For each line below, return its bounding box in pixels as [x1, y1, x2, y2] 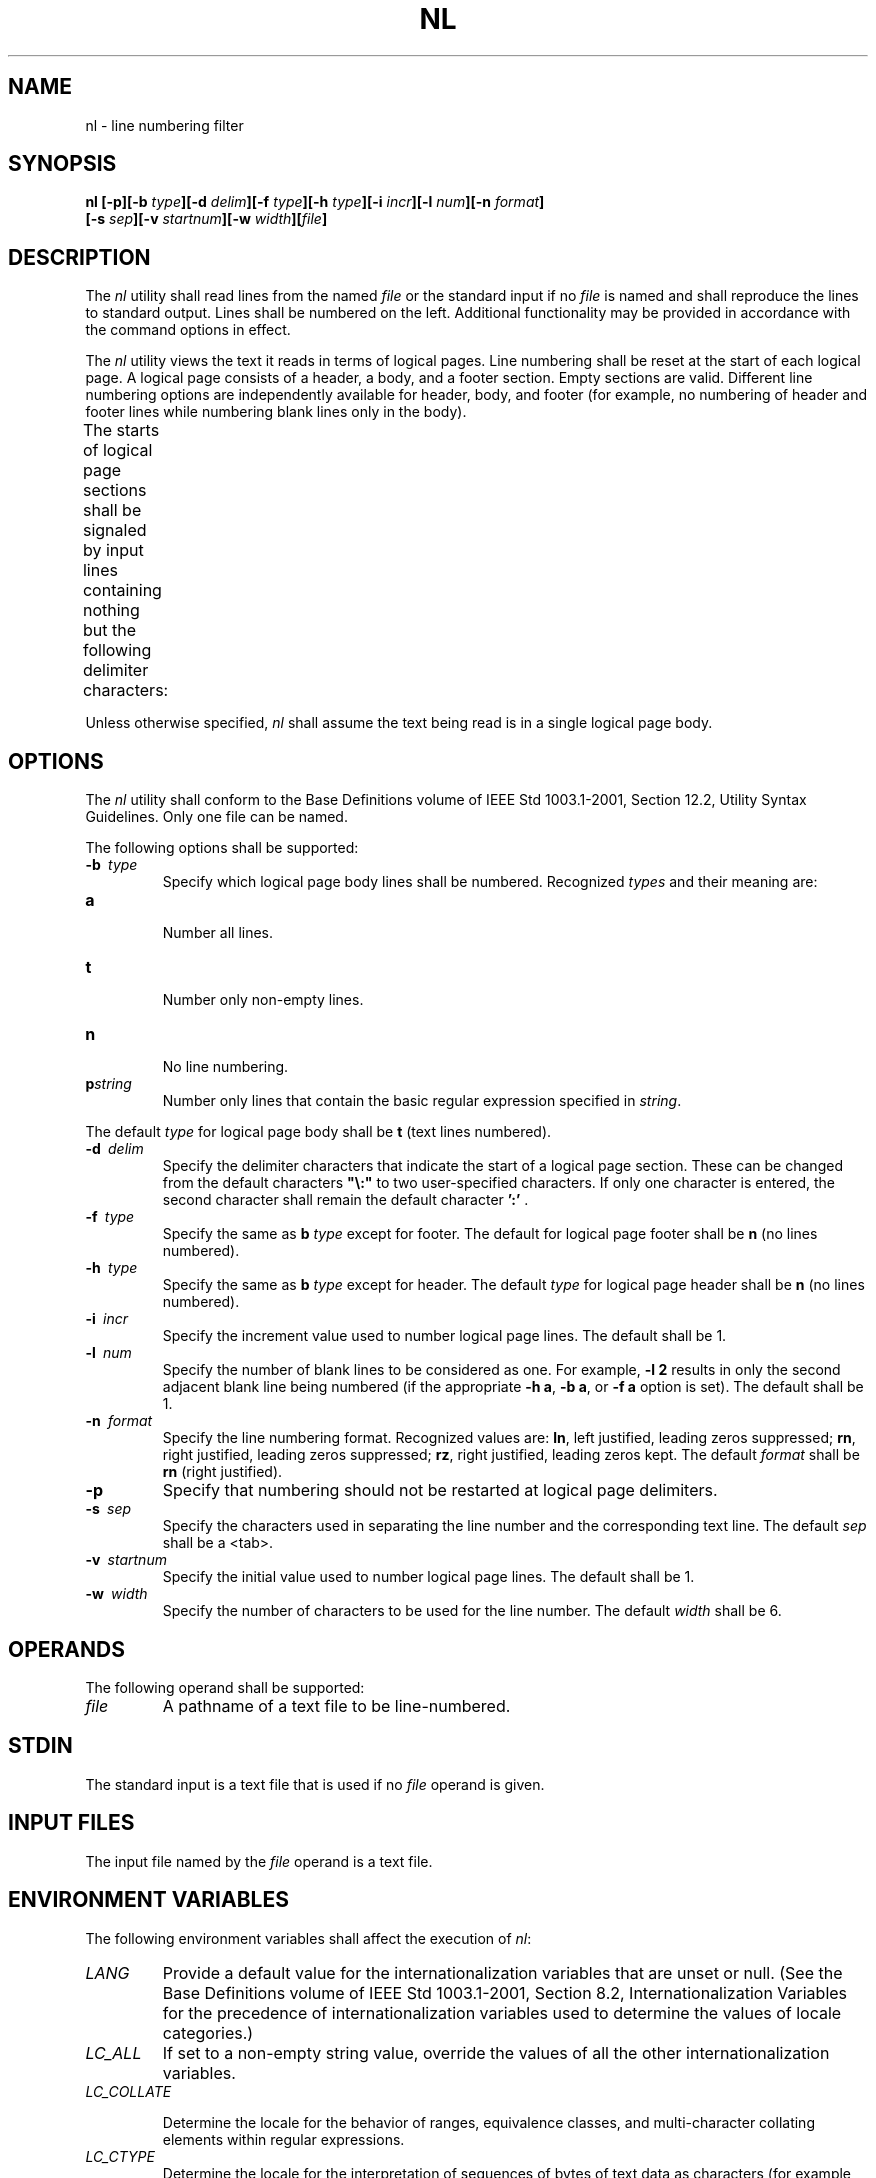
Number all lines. [162, 924, 274, 942]
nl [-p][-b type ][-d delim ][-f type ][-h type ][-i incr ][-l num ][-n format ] [85, 193, 545, 211]
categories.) [162, 2022, 254, 2043]
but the [82, 620, 136, 641]
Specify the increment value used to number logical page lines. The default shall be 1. [162, 1327, 727, 1345]
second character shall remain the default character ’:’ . [162, 1191, 529, 1209]
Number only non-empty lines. [162, 991, 364, 1009]
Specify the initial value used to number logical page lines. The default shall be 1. [162, 1568, 695, 1586]
